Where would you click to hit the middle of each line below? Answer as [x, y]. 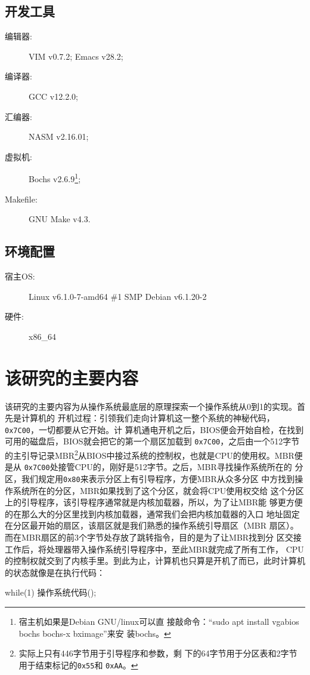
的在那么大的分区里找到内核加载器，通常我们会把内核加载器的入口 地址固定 [152, 513]
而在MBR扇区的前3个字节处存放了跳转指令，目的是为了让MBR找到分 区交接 [153, 537]
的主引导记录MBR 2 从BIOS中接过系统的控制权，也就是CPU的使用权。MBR [150, 454]
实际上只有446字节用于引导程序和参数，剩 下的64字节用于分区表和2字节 [158, 653]
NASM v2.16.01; [59, 136]
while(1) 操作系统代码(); [51, 592]
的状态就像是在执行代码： [55, 572]
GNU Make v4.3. [60, 219]
